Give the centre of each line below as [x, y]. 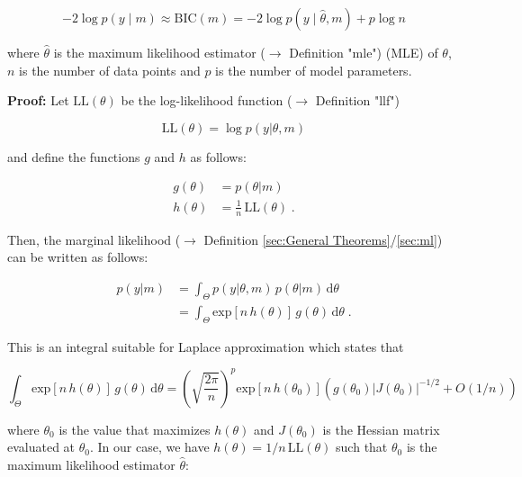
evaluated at [41, 447]
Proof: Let [38, 100]
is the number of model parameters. [314, 70]
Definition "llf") [357, 100]
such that [362, 447]
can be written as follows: [78, 257]
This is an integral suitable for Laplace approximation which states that [206, 346]
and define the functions [74, 156]
